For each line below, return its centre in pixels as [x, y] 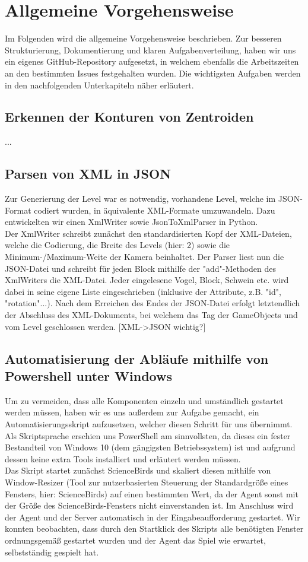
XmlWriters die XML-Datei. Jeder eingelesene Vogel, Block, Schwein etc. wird [147, 280]
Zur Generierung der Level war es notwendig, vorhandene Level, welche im [140, 199]
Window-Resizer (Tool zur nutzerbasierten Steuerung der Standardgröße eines [147, 482]
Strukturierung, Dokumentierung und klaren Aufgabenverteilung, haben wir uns [150, 50]
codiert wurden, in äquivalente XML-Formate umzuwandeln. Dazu [155, 210]
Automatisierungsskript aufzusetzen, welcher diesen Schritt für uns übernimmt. [149, 424]
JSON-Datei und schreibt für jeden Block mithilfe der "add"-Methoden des [141, 268]
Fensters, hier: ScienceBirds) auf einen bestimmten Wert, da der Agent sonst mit [152, 493]
